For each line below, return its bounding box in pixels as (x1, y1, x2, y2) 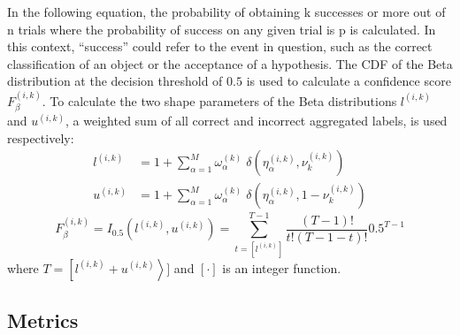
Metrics (7, 306, 79, 333)
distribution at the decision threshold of (7, 72, 223, 90)
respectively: (7, 128, 74, 147)
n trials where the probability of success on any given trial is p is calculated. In (7, 19, 436, 38)
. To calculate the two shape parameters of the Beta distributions (42, 91, 397, 110)
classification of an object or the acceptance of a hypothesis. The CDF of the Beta (7, 54, 453, 72)
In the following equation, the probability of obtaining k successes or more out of (7, 3, 446, 20)
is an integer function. (222, 258, 341, 277)
